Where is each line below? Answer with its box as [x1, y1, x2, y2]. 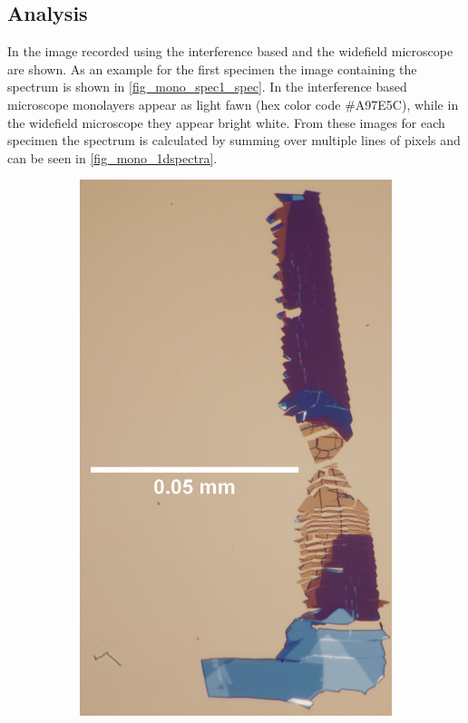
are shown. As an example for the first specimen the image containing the [7, 59, 417, 78]
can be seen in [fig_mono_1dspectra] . [7, 148, 218, 167]
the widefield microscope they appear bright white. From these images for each [7, 112, 445, 132]
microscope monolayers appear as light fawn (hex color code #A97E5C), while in [7, 94, 459, 113]
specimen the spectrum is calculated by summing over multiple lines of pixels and [7, 131, 461, 150]
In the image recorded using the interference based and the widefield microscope [7, 42, 453, 61]
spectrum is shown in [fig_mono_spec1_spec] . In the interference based [7, 77, 407, 96]
